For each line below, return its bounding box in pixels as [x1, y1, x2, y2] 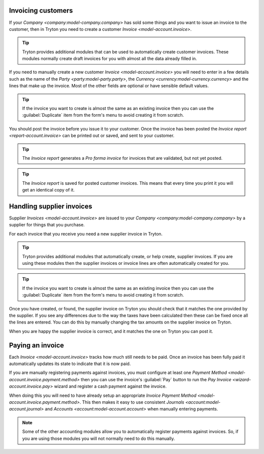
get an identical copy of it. [22, 187, 75, 193]
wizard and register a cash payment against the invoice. [54, 384, 167, 389]
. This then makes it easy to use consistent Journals [79, 399, 184, 405]
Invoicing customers [9, 6, 73, 15]
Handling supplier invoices [9, 202, 92, 210]
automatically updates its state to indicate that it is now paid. [9, 361, 131, 367]
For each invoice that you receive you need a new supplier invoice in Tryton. [9, 231, 163, 237]
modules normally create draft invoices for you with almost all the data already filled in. [22, 56, 198, 62]
